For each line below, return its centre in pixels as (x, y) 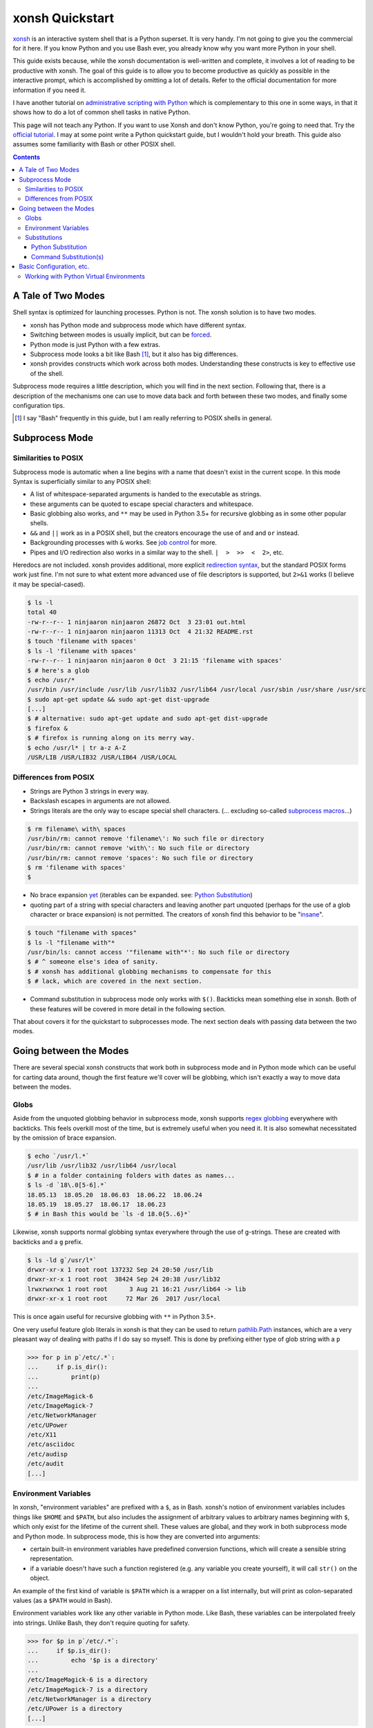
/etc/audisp (48, 1454)
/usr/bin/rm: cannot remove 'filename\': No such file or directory (146, 838)
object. (40, 1578)
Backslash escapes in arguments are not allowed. (101, 801)
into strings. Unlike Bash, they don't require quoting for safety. (101, 1623)
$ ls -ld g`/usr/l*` (62, 1260)
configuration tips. (39, 405)
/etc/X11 (42, 1435)
